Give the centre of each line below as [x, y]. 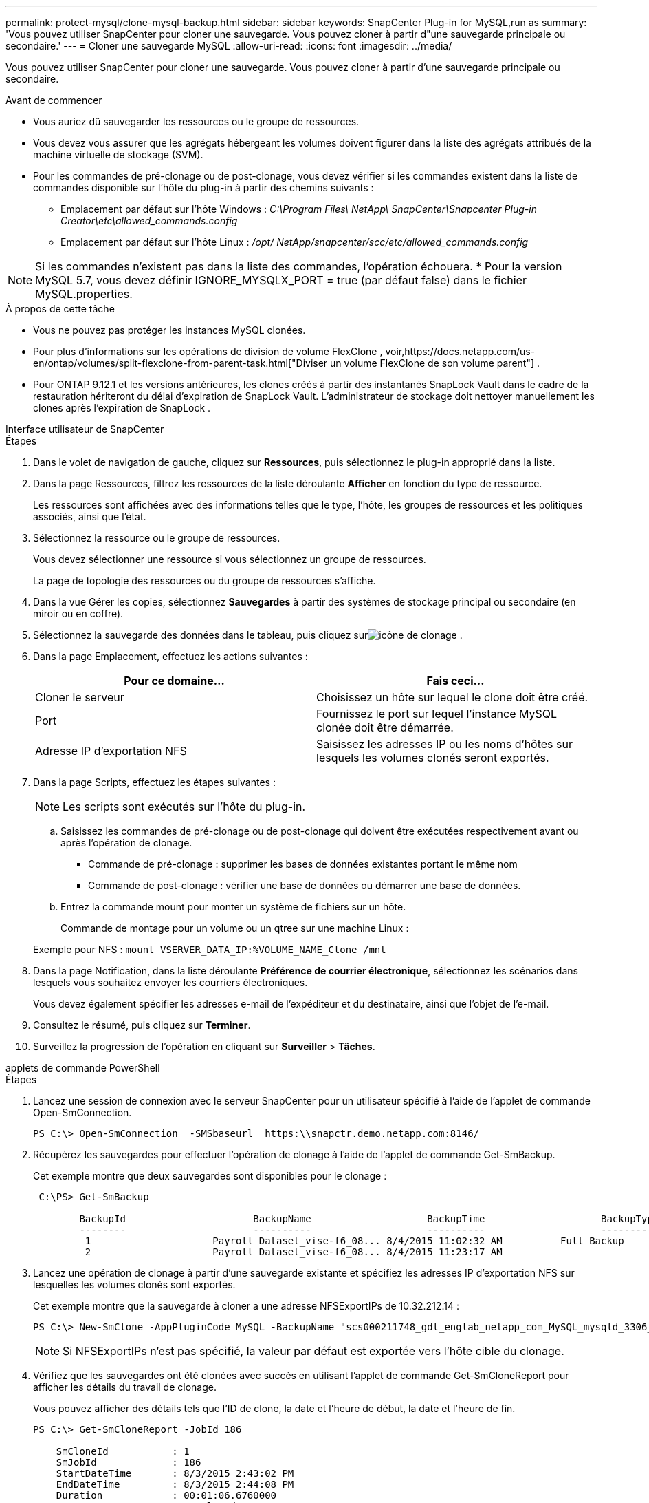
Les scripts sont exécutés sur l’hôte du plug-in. [184, 807]
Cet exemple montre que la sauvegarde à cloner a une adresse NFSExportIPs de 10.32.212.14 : [246, 1306]
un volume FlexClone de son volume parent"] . [435, 363]
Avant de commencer [54, 100]
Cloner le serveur [80, 697]
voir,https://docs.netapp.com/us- [460, 351]
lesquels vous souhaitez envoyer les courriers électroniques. [170, 982]
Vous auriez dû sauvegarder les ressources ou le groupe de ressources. [196, 121]
